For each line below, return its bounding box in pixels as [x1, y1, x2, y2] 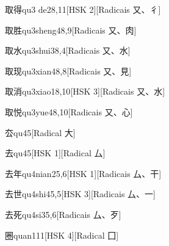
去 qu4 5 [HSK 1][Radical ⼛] [5, 147, 106, 159]
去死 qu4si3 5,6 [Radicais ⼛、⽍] [5, 208, 121, 220]
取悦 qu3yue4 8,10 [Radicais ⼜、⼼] [5, 105, 133, 118]
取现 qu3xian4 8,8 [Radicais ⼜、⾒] [5, 64, 132, 77]
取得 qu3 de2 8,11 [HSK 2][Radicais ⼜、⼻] [5, 3, 161, 15]
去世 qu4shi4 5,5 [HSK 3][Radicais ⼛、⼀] [5, 187, 156, 200]
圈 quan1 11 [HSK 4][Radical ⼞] [5, 228, 119, 241]
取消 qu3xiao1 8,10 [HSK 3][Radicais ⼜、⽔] [5, 85, 165, 98]
